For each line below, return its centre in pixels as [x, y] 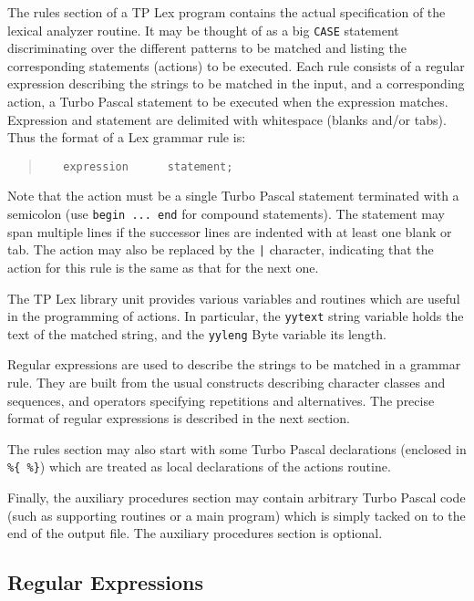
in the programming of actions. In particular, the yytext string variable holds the [236, 316]
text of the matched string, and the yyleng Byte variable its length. [197, 333]
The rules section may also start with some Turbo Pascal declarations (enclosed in [237, 448]
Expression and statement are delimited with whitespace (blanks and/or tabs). [227, 119]
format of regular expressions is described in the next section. [179, 418]
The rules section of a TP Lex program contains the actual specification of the [227, 12]
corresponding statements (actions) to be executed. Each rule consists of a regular [236, 65]
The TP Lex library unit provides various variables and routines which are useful [234, 298]
